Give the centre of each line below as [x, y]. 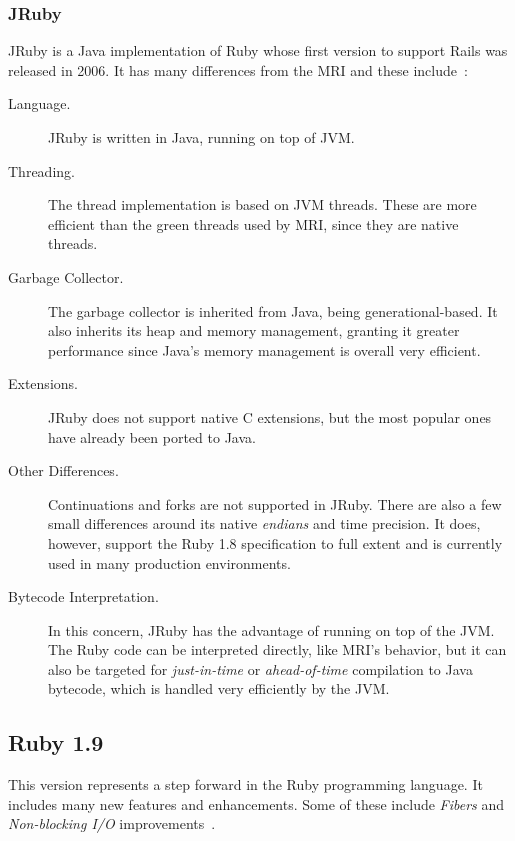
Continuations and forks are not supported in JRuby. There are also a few [275, 503]
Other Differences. [63, 470]
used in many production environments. [169, 562]
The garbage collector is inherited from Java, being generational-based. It [273, 310]
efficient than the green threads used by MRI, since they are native [253, 223]
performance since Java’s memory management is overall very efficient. [264, 349]
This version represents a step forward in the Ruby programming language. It [245, 784]
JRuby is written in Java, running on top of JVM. [201, 137]
